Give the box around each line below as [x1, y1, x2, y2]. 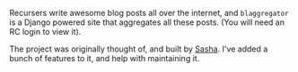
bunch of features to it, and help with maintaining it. [9, 53, 200, 63]
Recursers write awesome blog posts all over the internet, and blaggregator [9, 8, 289, 18]
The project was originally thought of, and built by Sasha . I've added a [9, 44, 268, 54]
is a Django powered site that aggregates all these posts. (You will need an [9, 17, 285, 28]
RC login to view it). [9, 27, 82, 36]
